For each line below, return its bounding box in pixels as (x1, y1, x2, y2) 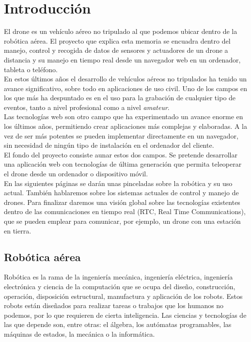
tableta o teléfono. (4, 64, 58, 74)
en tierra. (4, 225, 31, 235)
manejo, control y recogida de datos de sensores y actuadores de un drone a (4, 45, 228, 55)
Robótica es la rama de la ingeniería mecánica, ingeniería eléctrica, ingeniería (4, 272, 233, 282)
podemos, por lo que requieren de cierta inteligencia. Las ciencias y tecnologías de (4, 310, 247, 320)
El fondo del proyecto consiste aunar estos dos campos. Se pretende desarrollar (4, 149, 238, 159)
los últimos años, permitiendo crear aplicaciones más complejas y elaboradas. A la (4, 121, 247, 131)
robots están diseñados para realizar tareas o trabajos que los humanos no (4, 300, 224, 311)
